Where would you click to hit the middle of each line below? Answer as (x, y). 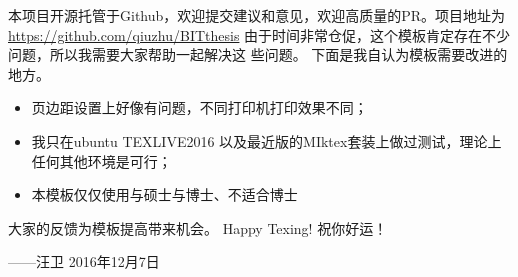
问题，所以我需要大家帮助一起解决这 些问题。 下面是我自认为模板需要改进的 (258, 54)
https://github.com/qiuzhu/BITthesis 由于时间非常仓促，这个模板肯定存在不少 (259, 34)
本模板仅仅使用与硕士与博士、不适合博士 (164, 194)
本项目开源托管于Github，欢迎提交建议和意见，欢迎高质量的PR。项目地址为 (257, 15)
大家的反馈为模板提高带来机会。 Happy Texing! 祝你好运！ (198, 227)
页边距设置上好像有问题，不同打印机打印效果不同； (199, 107)
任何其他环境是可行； (101, 160)
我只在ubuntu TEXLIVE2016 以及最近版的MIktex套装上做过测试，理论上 (266, 140)
